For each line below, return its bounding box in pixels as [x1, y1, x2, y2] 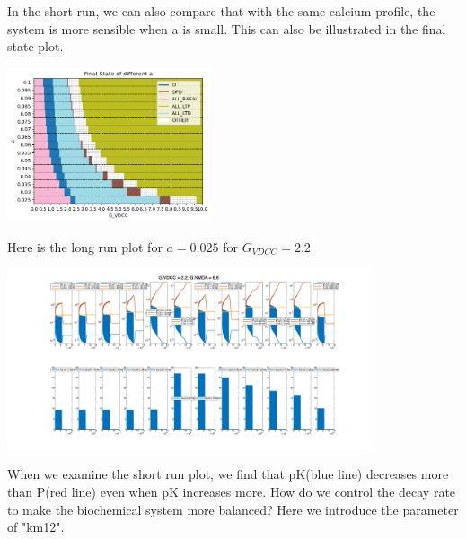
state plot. [7, 37, 64, 56]
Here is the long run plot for [7, 237, 163, 256]
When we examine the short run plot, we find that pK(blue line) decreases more [7, 465, 449, 483]
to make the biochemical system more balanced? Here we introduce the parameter [7, 500, 459, 518]
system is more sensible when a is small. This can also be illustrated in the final [7, 19, 446, 38]
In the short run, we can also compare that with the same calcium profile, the [7, 2, 435, 20]
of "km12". [7, 517, 65, 536]
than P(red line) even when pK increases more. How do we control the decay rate [7, 482, 456, 500]
